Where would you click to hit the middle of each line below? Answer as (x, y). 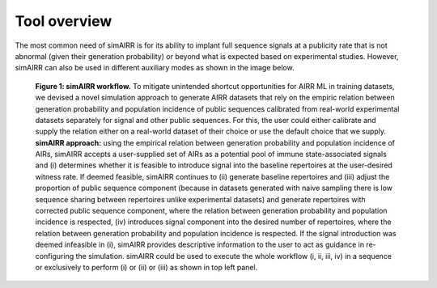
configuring (55, 256)
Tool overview (64, 21)
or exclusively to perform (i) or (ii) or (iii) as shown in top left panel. (146, 267)
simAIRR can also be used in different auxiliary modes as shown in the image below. (155, 68)
